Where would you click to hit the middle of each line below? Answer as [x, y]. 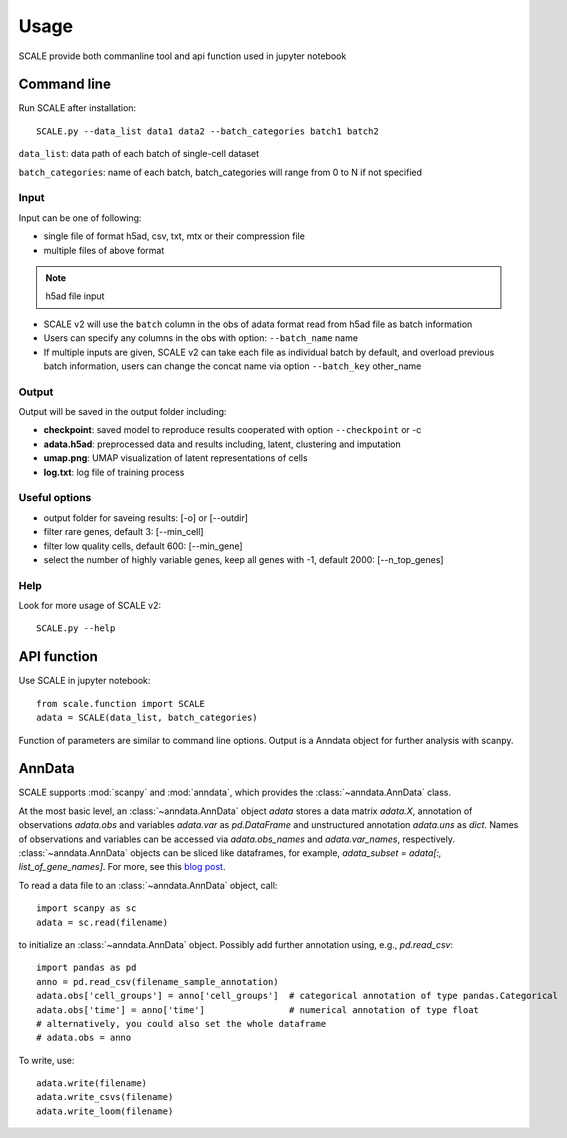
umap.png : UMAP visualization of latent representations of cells [176, 458]
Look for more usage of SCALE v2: [90, 606]
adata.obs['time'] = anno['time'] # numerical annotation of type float [258, 1009]
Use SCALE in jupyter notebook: [84, 681]
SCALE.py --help [76, 628]
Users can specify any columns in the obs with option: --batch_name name [201, 338]
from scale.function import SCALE [120, 703]
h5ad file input [75, 296]
